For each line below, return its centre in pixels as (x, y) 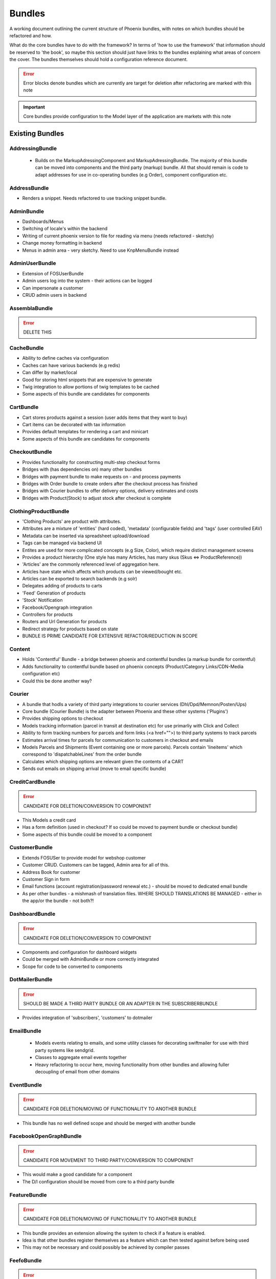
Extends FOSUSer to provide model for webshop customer (84, 857)
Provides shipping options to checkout (63, 718)
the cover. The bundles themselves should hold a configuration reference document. (99, 59)
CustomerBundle (31, 848)
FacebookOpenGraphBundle (45, 1136)
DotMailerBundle (31, 980)
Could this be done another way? (57, 681)
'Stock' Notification (42, 600)
